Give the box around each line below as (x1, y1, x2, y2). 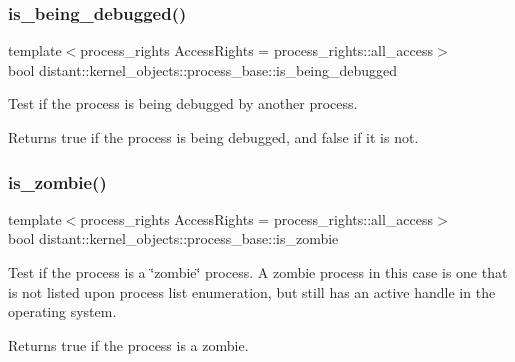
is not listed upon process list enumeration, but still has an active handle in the (8, 281, 496, 302)
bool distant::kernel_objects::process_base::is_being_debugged (8, 59, 398, 80)
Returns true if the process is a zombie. (8, 334, 249, 355)
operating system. (8, 301, 117, 322)
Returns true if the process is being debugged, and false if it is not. (8, 127, 419, 147)
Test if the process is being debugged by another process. (8, 93, 358, 114)
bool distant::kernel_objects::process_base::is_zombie (8, 228, 339, 249)
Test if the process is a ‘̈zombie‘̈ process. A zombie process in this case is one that (8, 262, 508, 282)
